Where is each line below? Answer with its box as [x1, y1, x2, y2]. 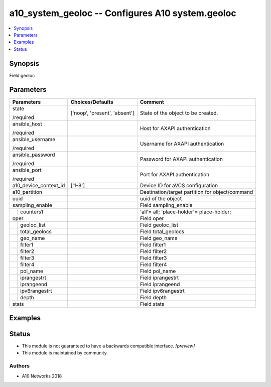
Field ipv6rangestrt [140, 287, 185, 294]
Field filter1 [140, 241, 166, 248]
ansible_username [12, 136, 56, 143]
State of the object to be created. [140, 109, 218, 116]
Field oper [140, 215, 164, 222]
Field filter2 [140, 247, 167, 254]
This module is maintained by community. [22, 350, 108, 356]
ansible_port [12, 166, 42, 173]
